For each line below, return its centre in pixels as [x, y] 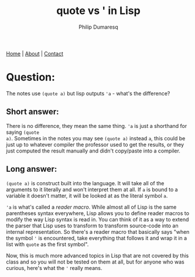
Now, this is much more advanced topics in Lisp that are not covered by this [97, 255]
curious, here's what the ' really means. [54, 268]
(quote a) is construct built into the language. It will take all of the [85, 183]
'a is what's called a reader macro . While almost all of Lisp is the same [91, 207]
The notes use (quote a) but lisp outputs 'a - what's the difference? [88, 93]
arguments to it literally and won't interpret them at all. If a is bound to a [92, 189]
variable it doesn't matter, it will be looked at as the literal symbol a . [87, 195]
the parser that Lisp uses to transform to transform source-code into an [92, 226]
